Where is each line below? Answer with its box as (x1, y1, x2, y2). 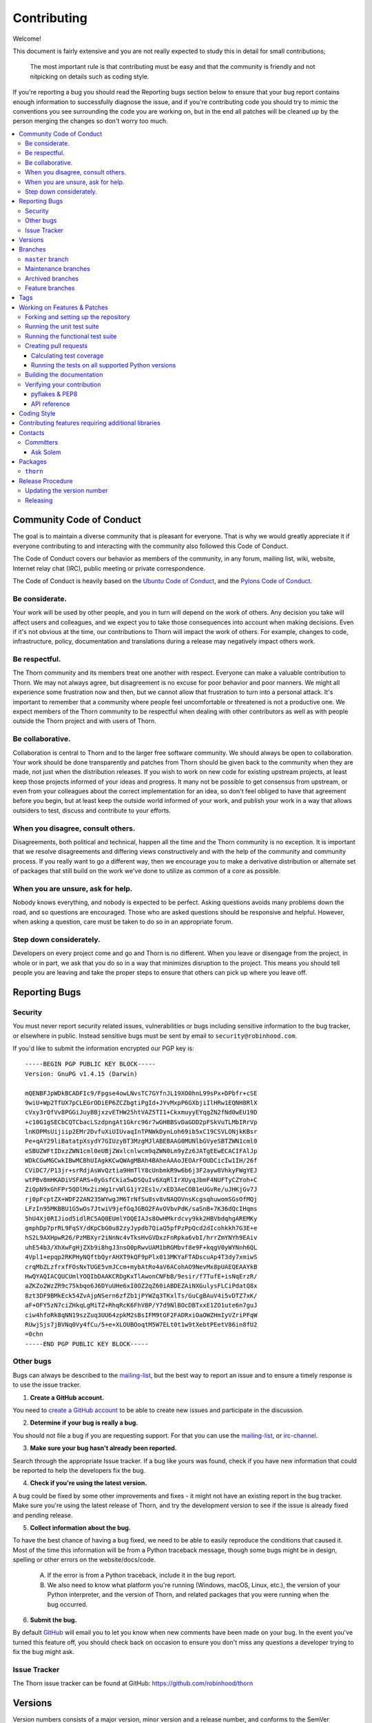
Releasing (25, 496, 53, 504)
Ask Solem (31, 448, 61, 456)
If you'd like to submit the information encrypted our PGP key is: (12, 1044, 194, 1052)
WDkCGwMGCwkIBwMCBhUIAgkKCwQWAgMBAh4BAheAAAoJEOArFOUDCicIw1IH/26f (25, 1156, 258, 1165)
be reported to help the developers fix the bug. (12, 1466, 146, 1474)
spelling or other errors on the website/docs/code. (12, 1556, 156, 1564)
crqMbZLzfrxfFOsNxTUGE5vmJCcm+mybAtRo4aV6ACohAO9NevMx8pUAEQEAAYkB (25, 1263, 258, 1271)
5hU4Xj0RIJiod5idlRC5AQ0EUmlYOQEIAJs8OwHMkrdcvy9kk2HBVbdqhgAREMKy (25, 1214, 258, 1223)
